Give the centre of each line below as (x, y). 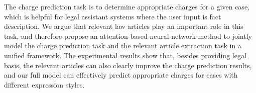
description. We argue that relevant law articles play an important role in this (124, 26)
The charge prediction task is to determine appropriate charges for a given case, (127, 6)
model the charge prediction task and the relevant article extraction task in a (123, 46)
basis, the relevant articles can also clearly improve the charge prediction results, (128, 65)
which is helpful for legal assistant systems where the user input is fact (113, 16)
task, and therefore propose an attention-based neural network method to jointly (128, 36)
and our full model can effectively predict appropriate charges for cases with (121, 75)
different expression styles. (44, 84)
